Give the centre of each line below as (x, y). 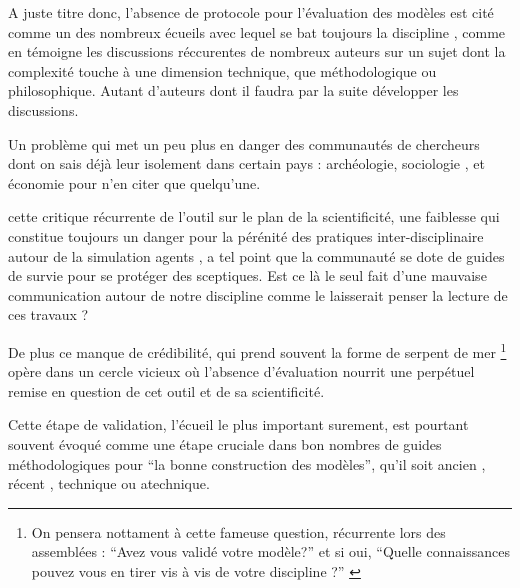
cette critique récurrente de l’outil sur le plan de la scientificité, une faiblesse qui (254, 216)
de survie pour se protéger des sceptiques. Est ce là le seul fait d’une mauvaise (247, 275)
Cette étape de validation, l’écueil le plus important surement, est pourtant (238, 424)
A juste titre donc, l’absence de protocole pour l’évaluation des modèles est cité (251, 12)
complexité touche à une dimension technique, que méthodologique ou (222, 70)
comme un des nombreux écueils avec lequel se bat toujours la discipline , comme (257, 31)
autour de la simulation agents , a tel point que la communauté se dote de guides (256, 255)
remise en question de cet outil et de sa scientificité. (166, 390)
